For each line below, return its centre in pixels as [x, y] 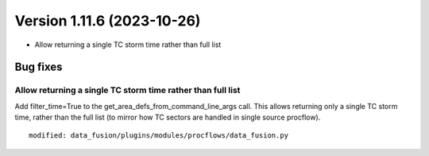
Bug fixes [39, 67]
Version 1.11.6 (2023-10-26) [108, 21]
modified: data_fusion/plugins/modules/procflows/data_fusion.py [159, 136]
